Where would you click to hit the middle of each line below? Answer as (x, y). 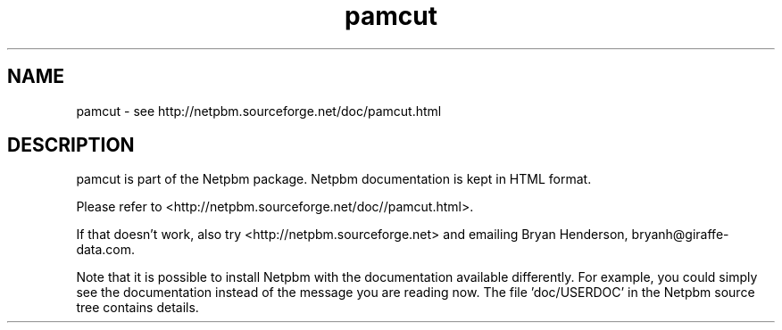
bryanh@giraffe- (680, 235)
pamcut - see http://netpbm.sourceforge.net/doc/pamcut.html (259, 111)
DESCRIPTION (71, 145)
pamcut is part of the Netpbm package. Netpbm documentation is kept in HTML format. (334, 179)
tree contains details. (137, 308)
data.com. (106, 250)
